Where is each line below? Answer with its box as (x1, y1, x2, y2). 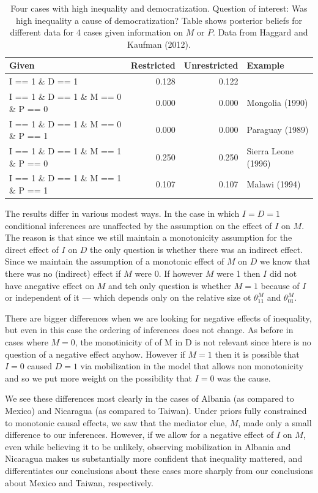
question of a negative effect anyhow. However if (5, 347, 185, 360)
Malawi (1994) (246, 178, 301, 190)
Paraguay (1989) (246, 123, 309, 136)
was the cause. (217, 371, 271, 384)
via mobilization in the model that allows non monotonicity (80, 359, 304, 372)
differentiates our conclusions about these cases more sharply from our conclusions (5, 464, 313, 476)
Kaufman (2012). (127, 37, 191, 50)
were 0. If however (135, 267, 203, 280)
